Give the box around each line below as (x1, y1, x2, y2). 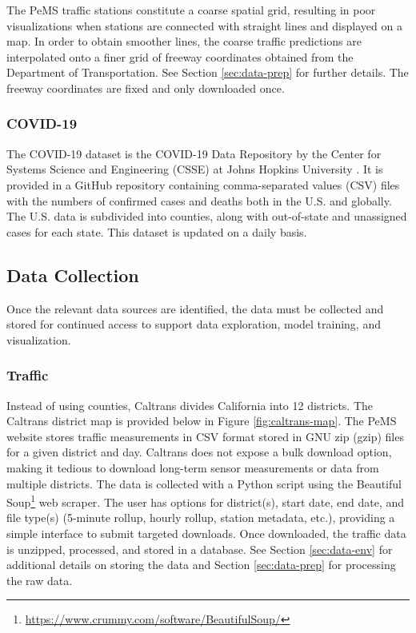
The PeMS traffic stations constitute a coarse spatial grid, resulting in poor (6, 2, 376, 18)
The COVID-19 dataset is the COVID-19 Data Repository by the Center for (6, 145, 382, 161)
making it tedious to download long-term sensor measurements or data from (6, 459, 379, 476)
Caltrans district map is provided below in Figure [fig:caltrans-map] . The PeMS (6, 412, 397, 429)
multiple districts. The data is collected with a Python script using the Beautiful (6, 475, 402, 492)
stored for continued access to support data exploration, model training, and (6, 316, 381, 332)
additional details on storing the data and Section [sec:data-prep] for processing (6, 556, 396, 573)
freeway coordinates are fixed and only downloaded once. (6, 79, 285, 96)
